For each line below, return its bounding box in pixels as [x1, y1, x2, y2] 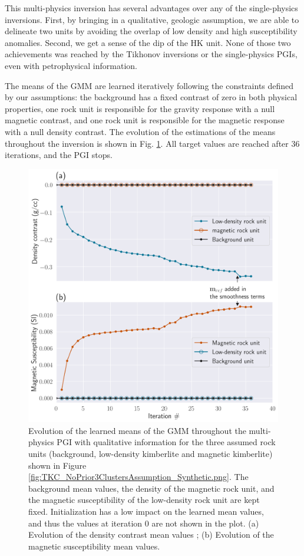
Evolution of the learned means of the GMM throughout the [28, 424, 246, 436]
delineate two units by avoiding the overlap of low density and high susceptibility [5, 25, 298, 37]
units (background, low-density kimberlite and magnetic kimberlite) [28, 447, 273, 459]
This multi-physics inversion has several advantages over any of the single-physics [5, 2, 298, 14]
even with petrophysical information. [5, 59, 137, 71]
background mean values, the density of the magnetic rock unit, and [28, 482, 275, 494]
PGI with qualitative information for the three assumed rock [57, 436, 276, 448]
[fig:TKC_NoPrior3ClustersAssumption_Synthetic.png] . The [28, 471, 249, 483]
